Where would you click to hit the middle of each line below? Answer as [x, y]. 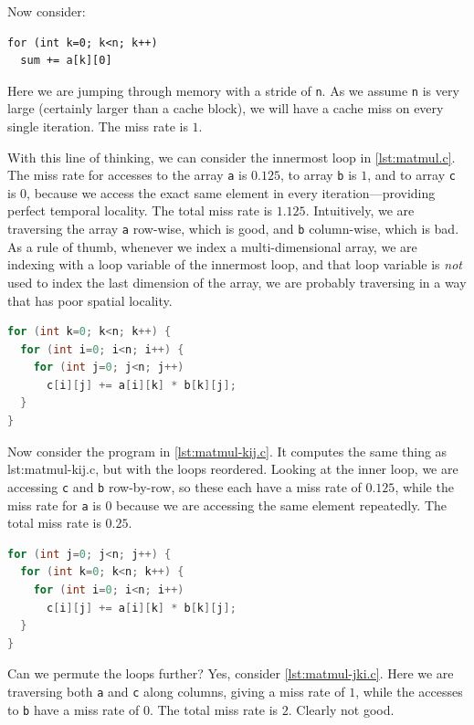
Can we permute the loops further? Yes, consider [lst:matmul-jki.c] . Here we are [231, 673]
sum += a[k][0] [66, 61]
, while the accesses [409, 691]
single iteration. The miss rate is [98, 126]
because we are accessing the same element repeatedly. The [282, 504]
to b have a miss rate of [74, 709]
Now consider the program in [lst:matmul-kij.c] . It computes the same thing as [227, 451]
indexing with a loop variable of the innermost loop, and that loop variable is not [235, 264]
